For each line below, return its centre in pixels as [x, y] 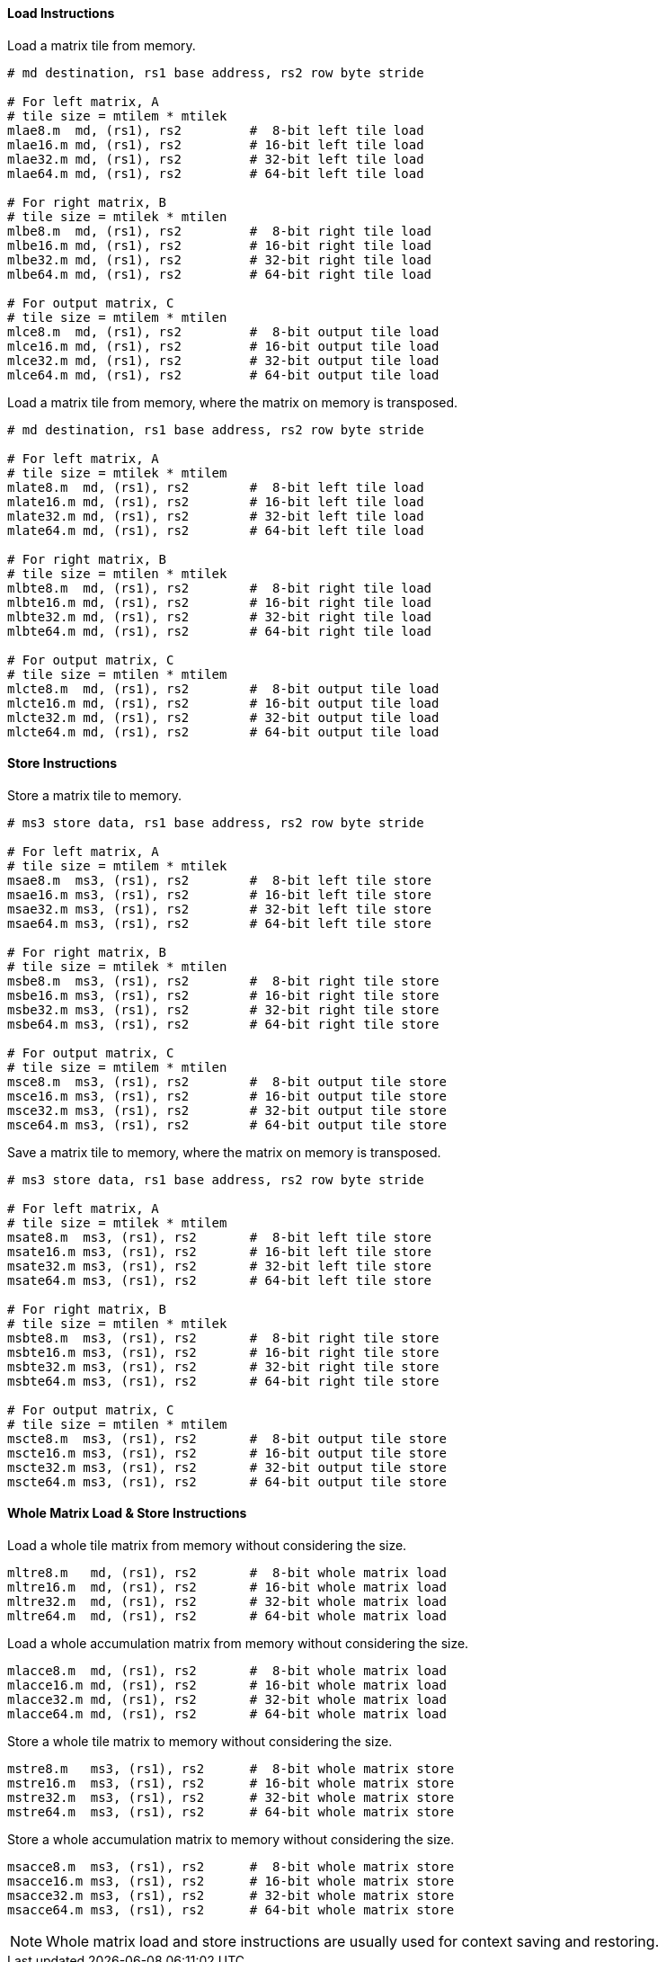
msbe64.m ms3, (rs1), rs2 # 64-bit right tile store [223, 1024]
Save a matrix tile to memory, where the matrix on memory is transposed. [224, 1152]
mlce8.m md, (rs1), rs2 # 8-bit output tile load [223, 331]
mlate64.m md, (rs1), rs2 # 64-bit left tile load [216, 530]
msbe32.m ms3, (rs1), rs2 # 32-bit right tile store [223, 1009]
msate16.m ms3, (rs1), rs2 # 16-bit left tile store [220, 1251]
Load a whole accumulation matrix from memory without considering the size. [238, 1644]
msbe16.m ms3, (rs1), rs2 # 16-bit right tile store [223, 995]
